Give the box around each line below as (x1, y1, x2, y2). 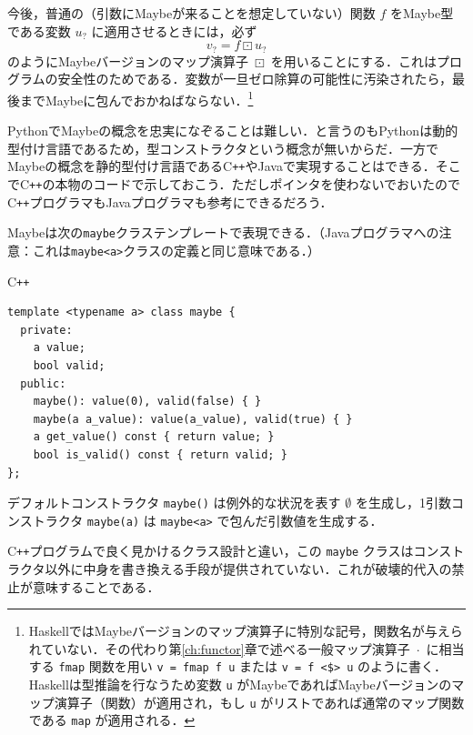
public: (20, 377, 66, 390)
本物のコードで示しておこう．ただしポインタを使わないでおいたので (55, 174, 461, 193)
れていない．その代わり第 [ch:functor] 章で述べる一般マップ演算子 (28, 639, 410, 658)
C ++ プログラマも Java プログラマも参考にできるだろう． (7, 192, 333, 211)
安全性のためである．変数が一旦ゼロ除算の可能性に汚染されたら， (57, 69, 453, 88)
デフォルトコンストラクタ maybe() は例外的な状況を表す (7, 493, 341, 512)
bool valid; (33, 358, 106, 372)
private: (20, 323, 73, 337)
